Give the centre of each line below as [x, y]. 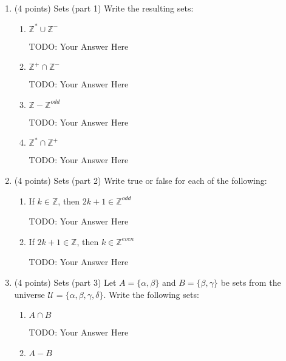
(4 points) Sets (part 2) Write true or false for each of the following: [141, 180]
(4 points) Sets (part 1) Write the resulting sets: [104, 8]
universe [29, 294]
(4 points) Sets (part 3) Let [65, 282]
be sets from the [251, 282]
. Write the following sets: [151, 294]
